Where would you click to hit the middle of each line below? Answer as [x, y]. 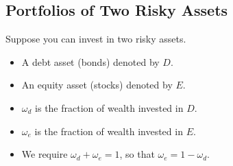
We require [45, 154]
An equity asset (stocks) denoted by [97, 85]
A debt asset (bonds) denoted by [90, 61]
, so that [137, 154]
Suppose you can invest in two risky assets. [96, 39]
